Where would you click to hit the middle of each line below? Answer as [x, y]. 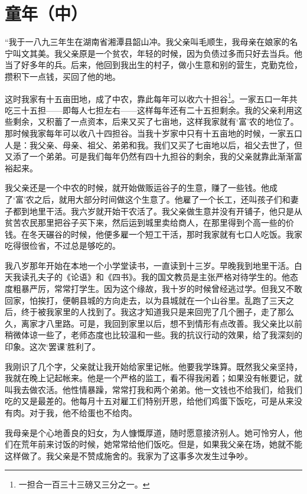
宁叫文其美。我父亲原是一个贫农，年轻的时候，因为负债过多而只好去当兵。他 [153, 53]
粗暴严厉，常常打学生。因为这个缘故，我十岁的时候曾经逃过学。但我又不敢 [157, 289]
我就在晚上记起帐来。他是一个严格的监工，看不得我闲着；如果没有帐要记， [149, 378]
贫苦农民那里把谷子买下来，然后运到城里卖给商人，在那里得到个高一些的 [145, 222]
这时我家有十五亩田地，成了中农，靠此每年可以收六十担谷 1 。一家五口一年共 [151, 97]
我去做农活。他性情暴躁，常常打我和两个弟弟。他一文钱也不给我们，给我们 [157, 389]
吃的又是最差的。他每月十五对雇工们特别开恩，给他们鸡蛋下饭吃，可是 [141, 401]
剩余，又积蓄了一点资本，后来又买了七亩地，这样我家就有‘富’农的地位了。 [156, 121]
